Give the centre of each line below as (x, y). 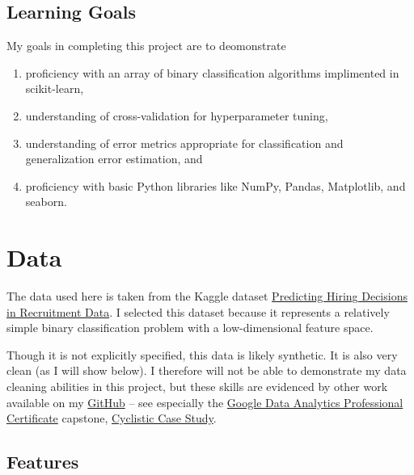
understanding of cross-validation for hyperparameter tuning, (177, 115)
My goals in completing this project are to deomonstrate (146, 46)
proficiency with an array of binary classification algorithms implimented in (212, 72)
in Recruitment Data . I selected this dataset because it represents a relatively (198, 311)
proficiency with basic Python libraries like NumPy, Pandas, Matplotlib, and (215, 185)
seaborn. (46, 202)
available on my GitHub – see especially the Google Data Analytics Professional (205, 402)
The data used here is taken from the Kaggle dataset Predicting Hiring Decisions (207, 296)
